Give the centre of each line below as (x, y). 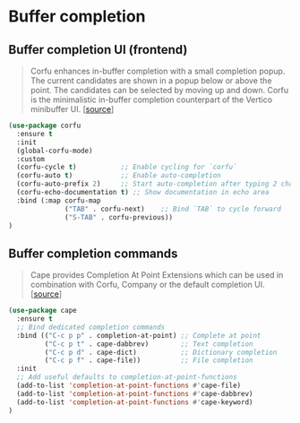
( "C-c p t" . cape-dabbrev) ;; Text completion (149, 344)
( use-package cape (43, 311)
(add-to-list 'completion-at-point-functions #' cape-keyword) (135, 402)
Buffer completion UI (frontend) (98, 50)
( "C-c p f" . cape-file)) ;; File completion (149, 360)
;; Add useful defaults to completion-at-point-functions (127, 377)
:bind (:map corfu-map (59, 200)
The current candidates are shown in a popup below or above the (151, 81)
